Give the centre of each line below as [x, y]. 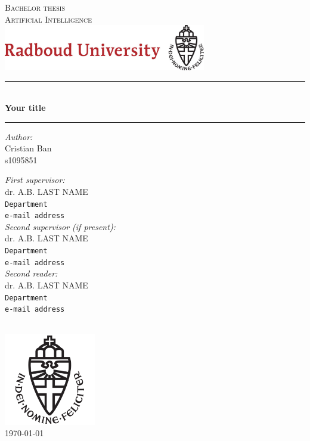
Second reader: [31, 273]
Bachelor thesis [35, 7]
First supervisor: [35, 180]
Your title [25, 107]
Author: [19, 136]
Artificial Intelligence [49, 19]
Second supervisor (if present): [60, 226]
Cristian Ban [28, 148]
